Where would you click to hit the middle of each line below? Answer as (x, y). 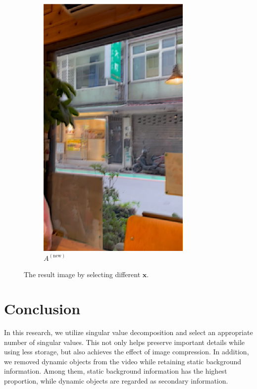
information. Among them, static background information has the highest (116, 371)
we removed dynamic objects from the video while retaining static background (123, 361)
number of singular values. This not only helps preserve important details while (125, 342)
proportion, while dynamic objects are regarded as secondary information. (116, 380)
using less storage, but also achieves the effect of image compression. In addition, (127, 352)
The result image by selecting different (82, 274)
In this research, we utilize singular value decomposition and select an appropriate (128, 332)
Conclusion (42, 308)
